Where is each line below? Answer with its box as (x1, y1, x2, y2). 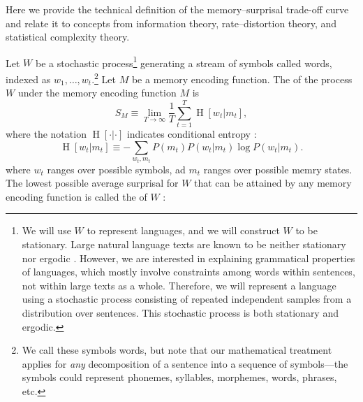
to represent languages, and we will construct (87, 223, 280, 238)
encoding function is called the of (6, 189, 147, 203)
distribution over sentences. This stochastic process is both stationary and (22, 305, 339, 320)
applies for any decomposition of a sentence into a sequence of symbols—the (22, 356, 348, 371)
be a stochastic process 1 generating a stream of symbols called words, (35, 53, 332, 70)
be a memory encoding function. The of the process (131, 71, 353, 86)
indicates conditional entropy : (126, 127, 257, 141)
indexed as (6, 71, 51, 86)
